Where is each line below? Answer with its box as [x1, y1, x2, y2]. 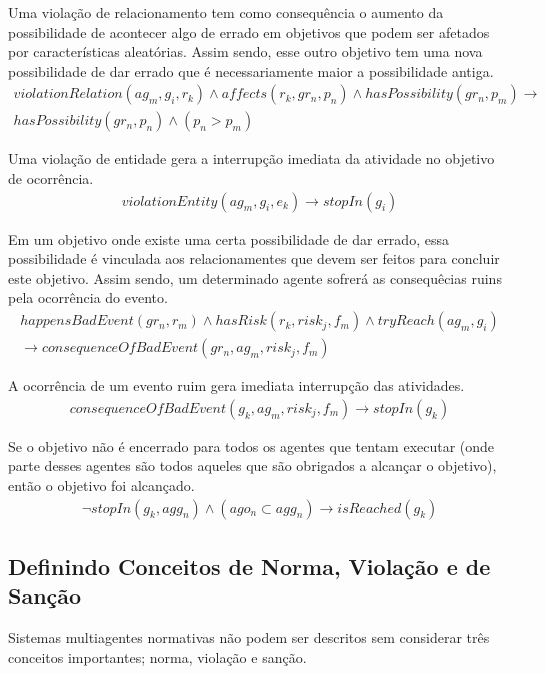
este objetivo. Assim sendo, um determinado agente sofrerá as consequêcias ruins [8, 267, 502, 288]
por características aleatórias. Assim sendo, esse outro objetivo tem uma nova [8, 41, 483, 62]
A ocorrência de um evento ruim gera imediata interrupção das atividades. [8, 375, 465, 396]
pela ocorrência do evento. [8, 287, 168, 308]
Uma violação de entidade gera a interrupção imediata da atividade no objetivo [8, 148, 495, 169]
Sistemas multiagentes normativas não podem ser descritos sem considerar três [8, 627, 490, 648]
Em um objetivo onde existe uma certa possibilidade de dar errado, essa [8, 228, 449, 249]
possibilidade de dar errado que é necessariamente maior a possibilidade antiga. [8, 60, 494, 81]
